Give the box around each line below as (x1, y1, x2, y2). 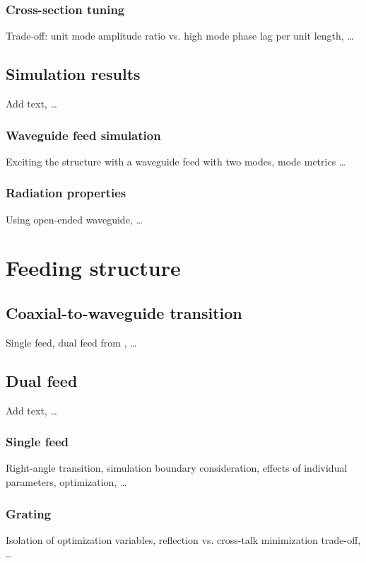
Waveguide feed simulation (6, 126, 161, 144)
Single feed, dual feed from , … (6, 335, 137, 349)
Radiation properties (6, 184, 126, 202)
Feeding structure (6, 253, 181, 282)
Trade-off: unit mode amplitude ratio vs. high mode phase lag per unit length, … (6, 28, 354, 43)
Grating (6, 504, 52, 522)
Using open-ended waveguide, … (6, 211, 143, 226)
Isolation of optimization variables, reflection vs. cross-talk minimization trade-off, (6, 532, 361, 547)
